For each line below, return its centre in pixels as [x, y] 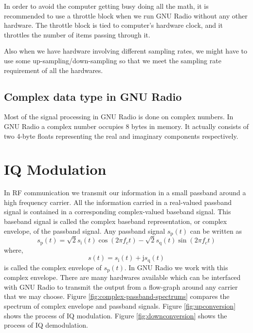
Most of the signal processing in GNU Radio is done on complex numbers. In [119, 117]
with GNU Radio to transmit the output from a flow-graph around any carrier [121, 287]
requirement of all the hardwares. [54, 70]
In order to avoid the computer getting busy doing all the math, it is [106, 6]
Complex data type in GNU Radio [93, 96]
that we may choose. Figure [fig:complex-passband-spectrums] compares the [117, 296]
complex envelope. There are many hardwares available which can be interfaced [122, 277]
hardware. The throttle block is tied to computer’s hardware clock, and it [113, 25]
